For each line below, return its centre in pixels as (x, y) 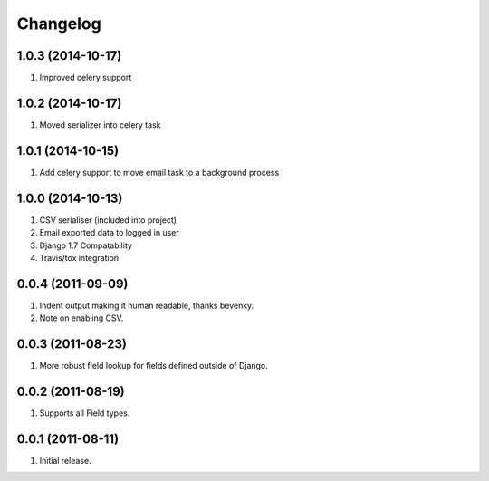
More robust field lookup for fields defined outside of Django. (154, 366)
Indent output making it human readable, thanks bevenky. (147, 305)
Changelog (59, 24)
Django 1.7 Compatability (86, 245)
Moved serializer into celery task (100, 125)
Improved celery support (86, 78)
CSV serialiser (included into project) (108, 220)
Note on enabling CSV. (81, 318)
